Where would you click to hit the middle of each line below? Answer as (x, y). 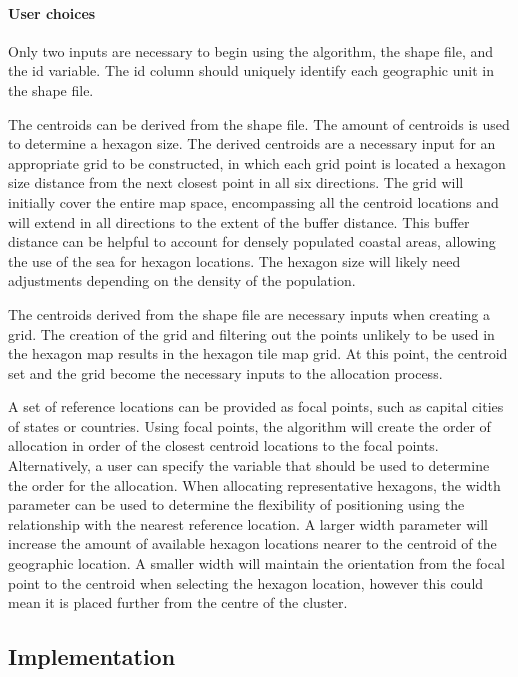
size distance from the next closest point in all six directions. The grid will (236, 182)
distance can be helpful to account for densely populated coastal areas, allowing (252, 241)
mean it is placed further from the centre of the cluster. (178, 602)
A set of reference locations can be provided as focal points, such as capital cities (256, 406)
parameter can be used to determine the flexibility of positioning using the (236, 504)
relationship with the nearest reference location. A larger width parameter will (248, 523)
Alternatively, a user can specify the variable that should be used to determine (249, 465)
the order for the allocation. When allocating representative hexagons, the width (254, 484)
